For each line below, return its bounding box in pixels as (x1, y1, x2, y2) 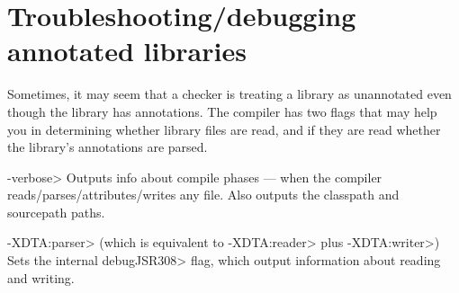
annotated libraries (7, 32, 247, 69)
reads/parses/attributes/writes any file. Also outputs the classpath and (7, 185, 400, 204)
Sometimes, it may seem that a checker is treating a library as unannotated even (7, 84, 452, 103)
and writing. (7, 268, 75, 287)
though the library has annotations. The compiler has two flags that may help (7, 102, 437, 120)
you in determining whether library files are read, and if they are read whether (7, 120, 441, 138)
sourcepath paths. (7, 202, 105, 221)
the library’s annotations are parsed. (7, 138, 208, 156)
